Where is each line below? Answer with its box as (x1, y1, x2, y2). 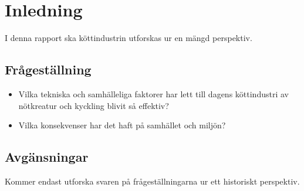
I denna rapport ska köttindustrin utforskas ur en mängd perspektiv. (5, 32, 252, 44)
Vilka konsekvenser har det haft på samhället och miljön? (18, 119, 226, 131)
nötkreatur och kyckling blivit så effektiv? (18, 99, 169, 111)
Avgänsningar (5, 148, 89, 166)
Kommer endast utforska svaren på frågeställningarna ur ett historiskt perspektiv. (5, 175, 300, 187)
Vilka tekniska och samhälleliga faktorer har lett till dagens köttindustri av (18, 87, 289, 100)
